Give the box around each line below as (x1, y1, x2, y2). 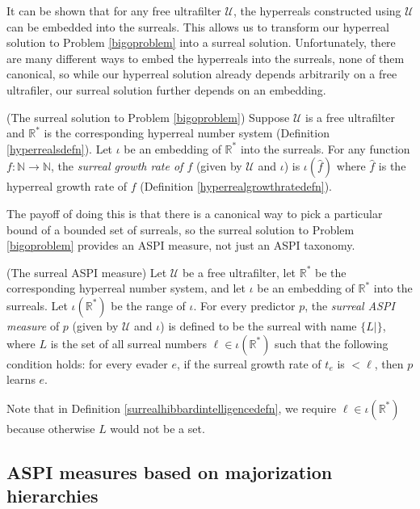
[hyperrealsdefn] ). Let (6, 140, 113, 157)
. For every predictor (193, 297, 296, 313)
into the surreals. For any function (240, 140, 410, 157)
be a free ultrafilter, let (182, 263, 296, 280)
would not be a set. (110, 419, 205, 436)
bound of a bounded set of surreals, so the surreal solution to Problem (6, 221, 355, 238)
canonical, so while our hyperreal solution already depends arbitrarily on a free (6, 65, 397, 82)
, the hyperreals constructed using (233, 2, 401, 19)
